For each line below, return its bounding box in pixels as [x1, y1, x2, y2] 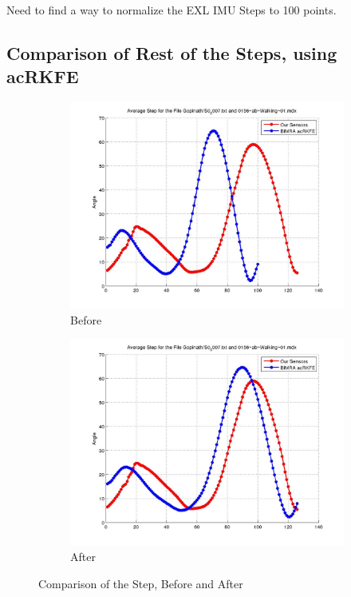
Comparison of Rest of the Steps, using [6, 40, 337, 65]
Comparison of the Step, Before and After [38, 575, 243, 591]
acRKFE [6, 64, 79, 89]
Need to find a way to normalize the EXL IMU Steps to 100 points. [6, 2, 337, 18]
